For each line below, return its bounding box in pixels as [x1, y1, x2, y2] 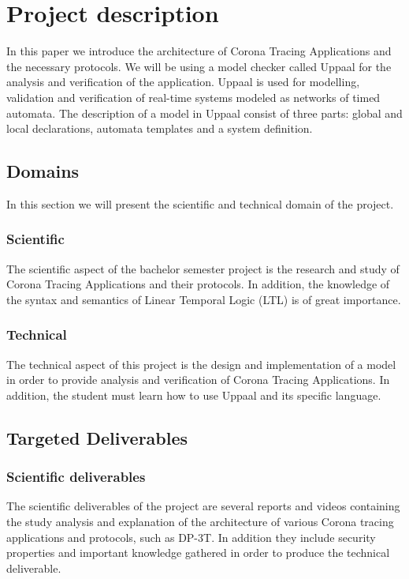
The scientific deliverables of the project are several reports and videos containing [6, 498, 400, 514]
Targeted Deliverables [6, 425, 188, 449]
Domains [6, 159, 80, 183]
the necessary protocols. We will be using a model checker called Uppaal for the [6, 58, 392, 74]
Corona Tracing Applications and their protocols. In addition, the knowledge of [6, 276, 390, 292]
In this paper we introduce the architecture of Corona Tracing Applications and [6, 43, 392, 59]
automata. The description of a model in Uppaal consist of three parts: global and [6, 104, 403, 121]
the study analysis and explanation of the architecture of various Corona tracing [6, 513, 394, 530]
